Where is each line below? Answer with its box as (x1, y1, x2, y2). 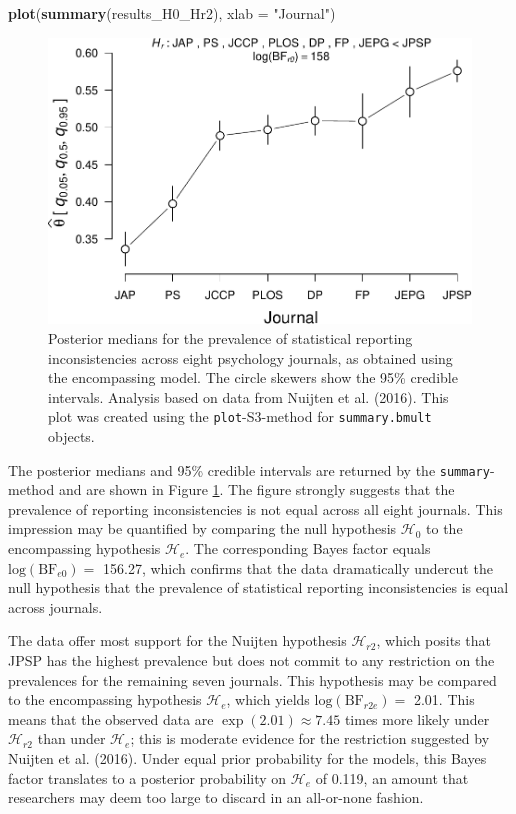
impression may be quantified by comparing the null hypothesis (8, 518, 397, 539)
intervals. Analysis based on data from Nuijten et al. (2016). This (48, 386, 449, 407)
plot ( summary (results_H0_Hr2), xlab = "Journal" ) (8, 3, 336, 23)
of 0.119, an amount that (315, 767, 469, 788)
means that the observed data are (8, 708, 214, 729)
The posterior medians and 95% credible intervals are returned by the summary (8, 459, 490, 480)
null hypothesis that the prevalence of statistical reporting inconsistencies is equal (8, 577, 509, 598)
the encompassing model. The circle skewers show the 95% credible (48, 367, 458, 388)
